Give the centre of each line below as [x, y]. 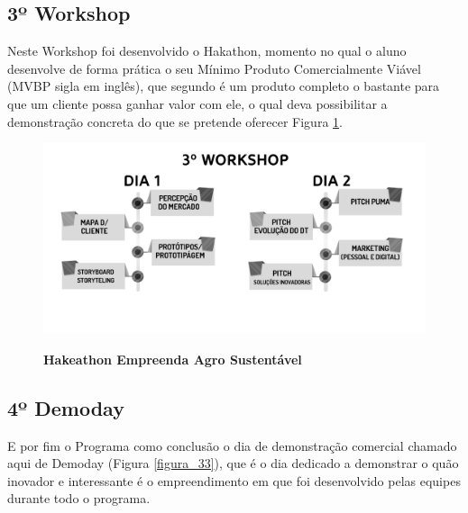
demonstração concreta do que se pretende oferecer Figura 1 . [175, 121]
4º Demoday [66, 407]
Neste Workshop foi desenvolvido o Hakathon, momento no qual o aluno [207, 51]
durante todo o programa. [79, 498]
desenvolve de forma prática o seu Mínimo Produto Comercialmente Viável [214, 68]
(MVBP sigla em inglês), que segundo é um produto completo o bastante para [224, 86]
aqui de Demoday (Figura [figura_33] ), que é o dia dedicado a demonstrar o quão [233, 463]
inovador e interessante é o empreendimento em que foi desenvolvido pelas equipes [234, 480]
